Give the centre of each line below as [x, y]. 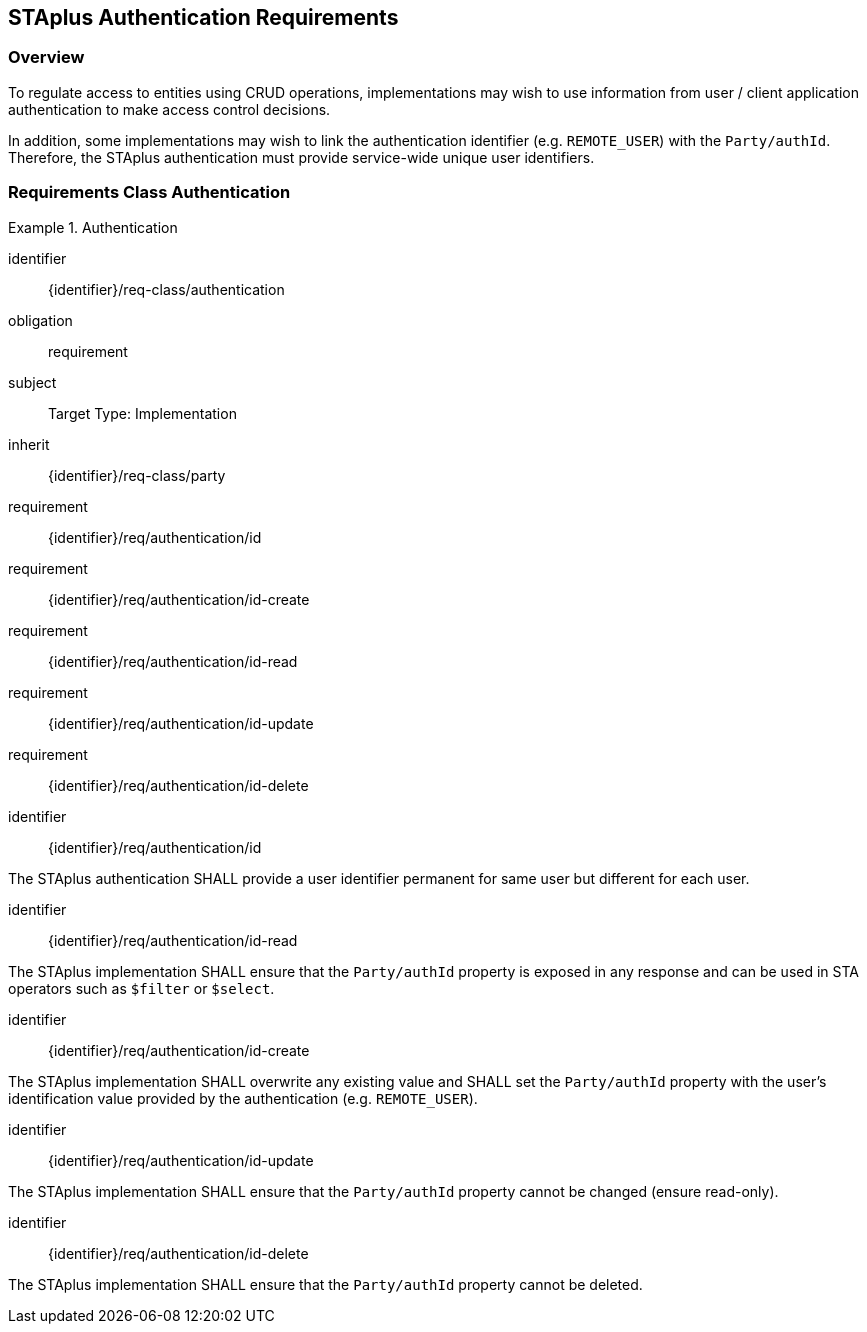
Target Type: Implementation [142, 413]
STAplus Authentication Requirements [203, 17]
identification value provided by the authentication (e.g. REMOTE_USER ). [243, 1098]
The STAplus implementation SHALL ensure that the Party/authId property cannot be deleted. [325, 1284]
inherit [29, 444]
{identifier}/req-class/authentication [166, 289]
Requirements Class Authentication [149, 192]
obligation [40, 320]
